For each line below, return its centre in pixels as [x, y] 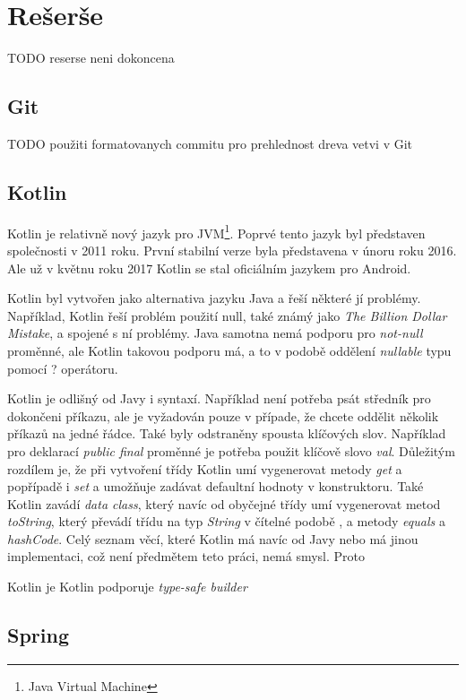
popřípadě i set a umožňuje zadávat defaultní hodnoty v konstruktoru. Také [216, 486]
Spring [38, 635]
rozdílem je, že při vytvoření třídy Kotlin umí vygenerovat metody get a [205, 468]
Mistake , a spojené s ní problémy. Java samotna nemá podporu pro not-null [215, 333]
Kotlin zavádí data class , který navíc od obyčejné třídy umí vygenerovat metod [224, 503]
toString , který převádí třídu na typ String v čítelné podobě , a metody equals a [226, 521]
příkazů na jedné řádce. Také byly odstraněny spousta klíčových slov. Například [227, 433]
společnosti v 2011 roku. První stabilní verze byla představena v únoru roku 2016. [232, 250]
